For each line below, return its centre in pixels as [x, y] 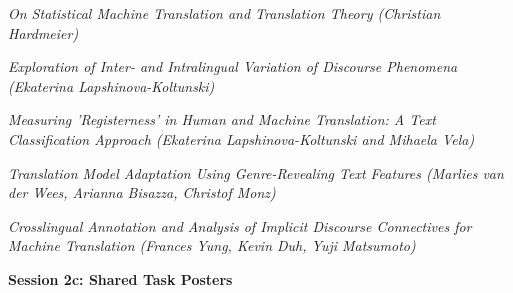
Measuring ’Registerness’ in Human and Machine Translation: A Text [222, 119]
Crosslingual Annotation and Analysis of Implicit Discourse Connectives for [240, 225]
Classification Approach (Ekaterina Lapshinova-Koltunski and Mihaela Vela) [241, 138]
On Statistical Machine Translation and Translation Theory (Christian [224, 13]
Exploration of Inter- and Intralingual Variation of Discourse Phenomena [233, 66]
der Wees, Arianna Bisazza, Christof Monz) [142, 192]
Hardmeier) [43, 32]
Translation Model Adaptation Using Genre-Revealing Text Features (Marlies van [256, 172]
